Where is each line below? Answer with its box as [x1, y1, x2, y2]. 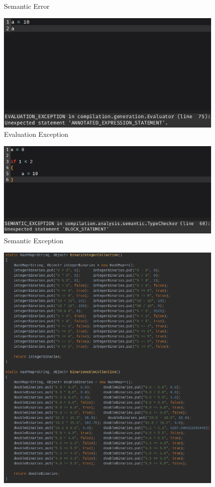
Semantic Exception [4, 235, 64, 245]
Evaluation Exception [4, 129, 68, 139]
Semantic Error [4, 1, 50, 11]
